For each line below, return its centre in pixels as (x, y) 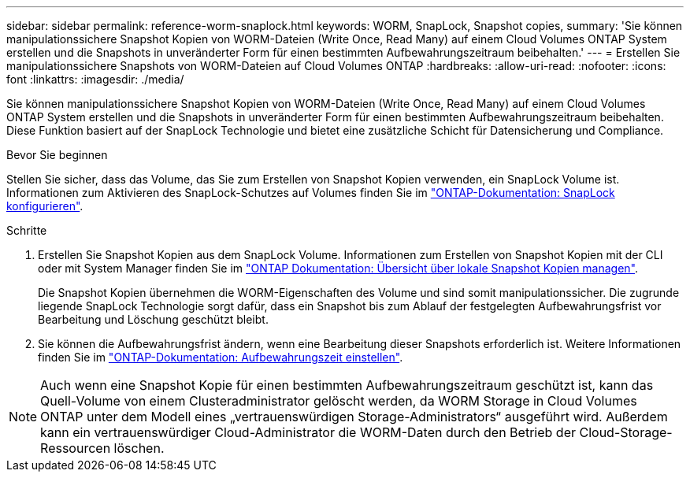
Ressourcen (76, 448)
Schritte (27, 230)
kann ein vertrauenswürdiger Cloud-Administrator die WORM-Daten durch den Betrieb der (308, 432)
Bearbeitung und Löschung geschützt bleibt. (153, 319)
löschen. (139, 448)
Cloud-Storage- (626, 432)
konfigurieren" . (45, 206)
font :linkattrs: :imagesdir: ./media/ (95, 79)
